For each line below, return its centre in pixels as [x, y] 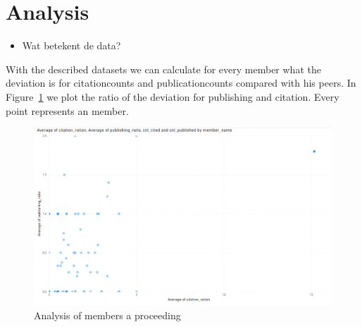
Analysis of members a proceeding [107, 315]
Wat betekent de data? [71, 45]
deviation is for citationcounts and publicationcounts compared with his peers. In [181, 83]
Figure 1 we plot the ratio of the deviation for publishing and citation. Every [173, 96]
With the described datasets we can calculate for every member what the [163, 69]
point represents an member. [67, 110]
